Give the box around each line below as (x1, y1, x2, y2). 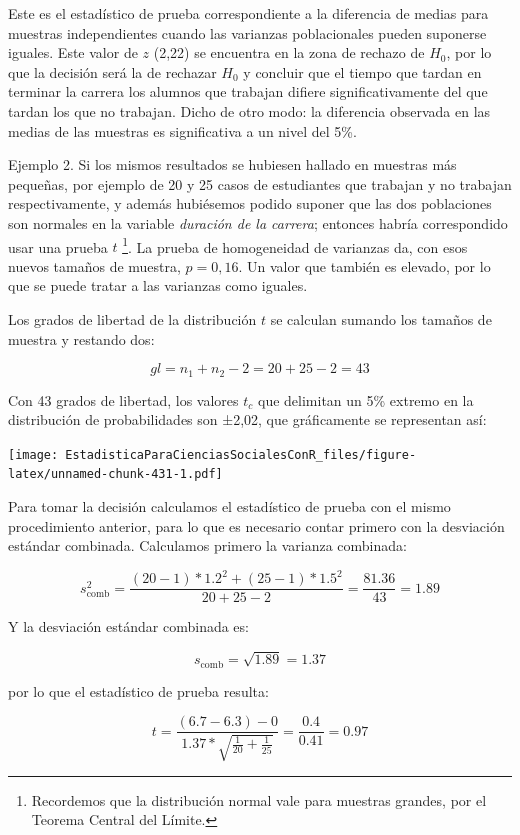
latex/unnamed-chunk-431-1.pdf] (8, 467, 223, 482)
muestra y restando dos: (8, 328, 155, 349)
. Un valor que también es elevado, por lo (238, 255, 491, 276)
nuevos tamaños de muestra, (8, 255, 181, 276)
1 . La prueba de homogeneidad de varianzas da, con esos (122, 233, 468, 257)
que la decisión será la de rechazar (8, 61, 217, 82)
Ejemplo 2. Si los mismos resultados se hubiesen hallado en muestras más (8, 154, 457, 175)
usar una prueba (8, 236, 108, 257)
